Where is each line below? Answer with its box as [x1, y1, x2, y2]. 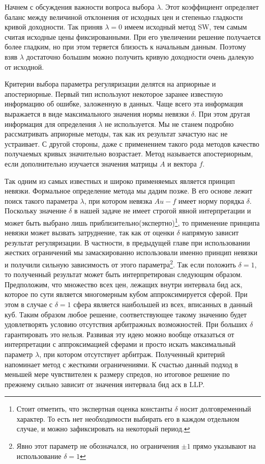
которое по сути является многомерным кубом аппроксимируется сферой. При [5, 289, 248, 299]
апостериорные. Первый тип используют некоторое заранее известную [5, 88, 223, 99]
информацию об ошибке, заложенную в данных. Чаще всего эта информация [5, 98, 243, 109]
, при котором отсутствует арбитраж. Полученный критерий [39, 348, 225, 359]
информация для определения [5, 118, 96, 129]
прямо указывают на [193, 441, 256, 451]
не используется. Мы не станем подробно [105, 118, 234, 129]
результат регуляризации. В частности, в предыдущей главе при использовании [5, 237, 250, 248]
